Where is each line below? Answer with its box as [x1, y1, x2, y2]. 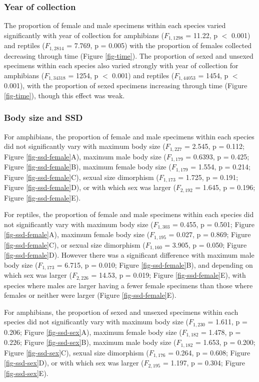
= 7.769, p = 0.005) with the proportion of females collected [66, 40, 252, 51]
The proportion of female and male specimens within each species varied [4, 20, 226, 31]
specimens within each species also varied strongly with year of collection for [4, 60, 238, 71]
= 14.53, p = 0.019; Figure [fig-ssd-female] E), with [91, 270, 246, 280]
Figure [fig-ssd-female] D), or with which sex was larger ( [4, 182, 176, 193]
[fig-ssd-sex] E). [4, 367, 48, 378]
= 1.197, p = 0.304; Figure [162, 357, 245, 368]
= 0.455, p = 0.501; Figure [172, 219, 254, 229]
